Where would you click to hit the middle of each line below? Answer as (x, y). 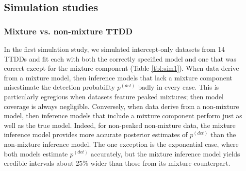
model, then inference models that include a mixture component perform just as (123, 116)
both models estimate (36, 153)
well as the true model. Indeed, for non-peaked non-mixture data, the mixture (120, 125)
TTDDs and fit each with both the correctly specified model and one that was (120, 58)
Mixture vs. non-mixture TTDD (68, 31)
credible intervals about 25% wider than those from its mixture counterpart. (117, 163)
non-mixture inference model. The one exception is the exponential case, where (121, 144)
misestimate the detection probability (59, 87)
